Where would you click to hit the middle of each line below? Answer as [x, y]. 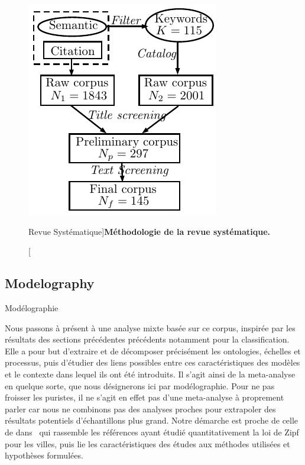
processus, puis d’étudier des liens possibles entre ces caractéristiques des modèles [152, 362]
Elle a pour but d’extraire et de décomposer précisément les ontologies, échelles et [153, 351]
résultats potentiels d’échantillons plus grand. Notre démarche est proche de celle [152, 420]
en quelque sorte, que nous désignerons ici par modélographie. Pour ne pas [140, 385]
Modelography [50, 283]
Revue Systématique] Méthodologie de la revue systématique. [149, 231]
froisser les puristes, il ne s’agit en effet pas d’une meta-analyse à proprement [145, 397]
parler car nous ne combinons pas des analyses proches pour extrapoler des [140, 409]
